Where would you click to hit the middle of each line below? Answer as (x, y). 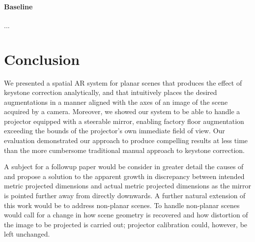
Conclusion (42, 59)
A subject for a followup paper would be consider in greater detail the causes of (124, 166)
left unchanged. (27, 234)
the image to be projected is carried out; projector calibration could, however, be (126, 224)
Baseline (18, 6)
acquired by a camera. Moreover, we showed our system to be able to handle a (122, 111)
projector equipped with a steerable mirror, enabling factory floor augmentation (124, 121)
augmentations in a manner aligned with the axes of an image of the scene (116, 102)
